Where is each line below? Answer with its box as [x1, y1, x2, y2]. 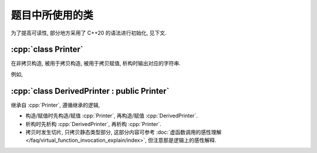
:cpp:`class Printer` [11, 45, 83, 55]
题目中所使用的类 [11, 9, 94, 22]
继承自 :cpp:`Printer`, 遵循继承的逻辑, [11, 101, 100, 108]
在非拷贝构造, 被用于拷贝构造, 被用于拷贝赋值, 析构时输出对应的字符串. [11, 60, 181, 67]
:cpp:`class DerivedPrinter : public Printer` [11, 86, 170, 96]
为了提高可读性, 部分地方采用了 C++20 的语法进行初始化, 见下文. [11, 29, 167, 36]
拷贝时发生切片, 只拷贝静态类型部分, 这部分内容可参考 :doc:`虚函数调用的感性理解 [25, 128, 222, 135]
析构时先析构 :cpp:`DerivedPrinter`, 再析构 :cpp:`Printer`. [25, 120, 161, 127]
